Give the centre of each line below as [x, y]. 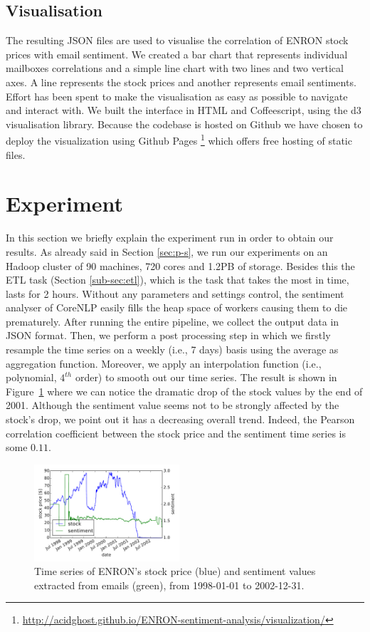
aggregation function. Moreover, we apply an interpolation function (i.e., [164, 363]
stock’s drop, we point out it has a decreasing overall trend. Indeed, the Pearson [180, 419]
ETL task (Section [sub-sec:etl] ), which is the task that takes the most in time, [178, 280]
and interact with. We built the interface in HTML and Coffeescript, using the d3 [184, 110]
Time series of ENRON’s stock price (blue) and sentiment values [175, 571]
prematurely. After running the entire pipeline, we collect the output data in [173, 321]
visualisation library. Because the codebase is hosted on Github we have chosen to [184, 124]
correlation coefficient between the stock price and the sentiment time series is [176, 433]
